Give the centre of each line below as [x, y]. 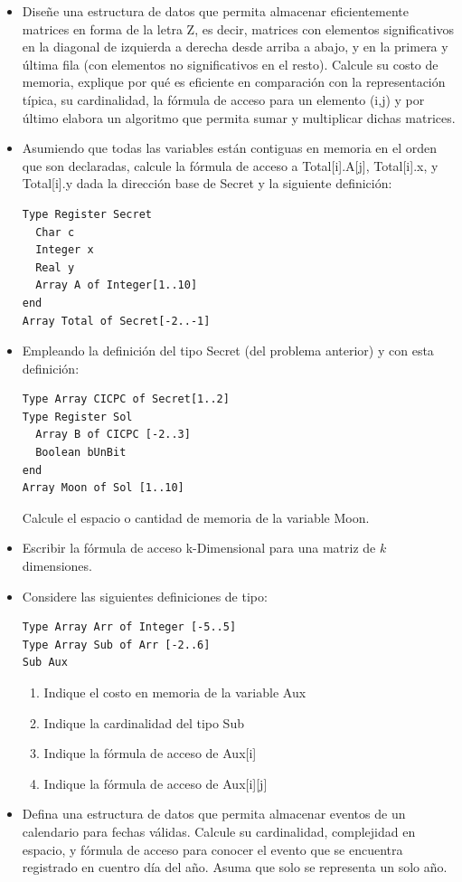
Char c [55, 232]
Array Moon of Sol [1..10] [103, 488]
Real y [55, 267]
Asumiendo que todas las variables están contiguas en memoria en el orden [230, 148]
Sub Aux [45, 663]
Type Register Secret [87, 214]
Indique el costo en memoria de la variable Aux [175, 692]
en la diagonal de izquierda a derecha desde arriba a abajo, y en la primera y [235, 47]
